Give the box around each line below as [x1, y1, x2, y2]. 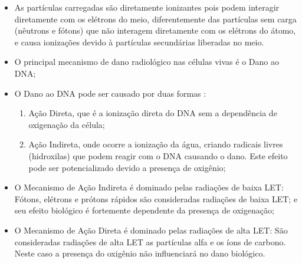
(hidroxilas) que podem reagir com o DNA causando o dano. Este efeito [28, 149, 288, 162]
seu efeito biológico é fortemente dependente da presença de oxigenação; [14, 204, 274, 216]
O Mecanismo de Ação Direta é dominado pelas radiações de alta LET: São [14, 223, 288, 236]
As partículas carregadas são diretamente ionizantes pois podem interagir [14, 1, 280, 13]
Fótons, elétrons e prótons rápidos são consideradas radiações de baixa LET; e [14, 192, 298, 205]
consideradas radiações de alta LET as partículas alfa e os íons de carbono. [14, 235, 286, 248]
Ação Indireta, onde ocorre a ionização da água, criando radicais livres [28, 138, 283, 150]
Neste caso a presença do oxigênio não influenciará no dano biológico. [14, 247, 265, 259]
